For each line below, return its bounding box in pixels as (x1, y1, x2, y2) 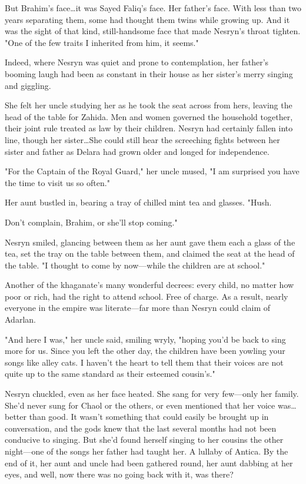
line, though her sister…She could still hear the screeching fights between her (5, 133, 280, 145)
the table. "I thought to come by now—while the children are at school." (5, 258, 265, 271)
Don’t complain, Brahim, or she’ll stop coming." (5, 216, 178, 228)
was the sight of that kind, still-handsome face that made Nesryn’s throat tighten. (5, 25, 301, 37)
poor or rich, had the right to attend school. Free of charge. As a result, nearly (5, 290, 288, 302)
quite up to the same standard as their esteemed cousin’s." (5, 367, 215, 380)
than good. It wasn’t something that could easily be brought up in (29, 410, 269, 423)
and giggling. (5, 79, 51, 91)
